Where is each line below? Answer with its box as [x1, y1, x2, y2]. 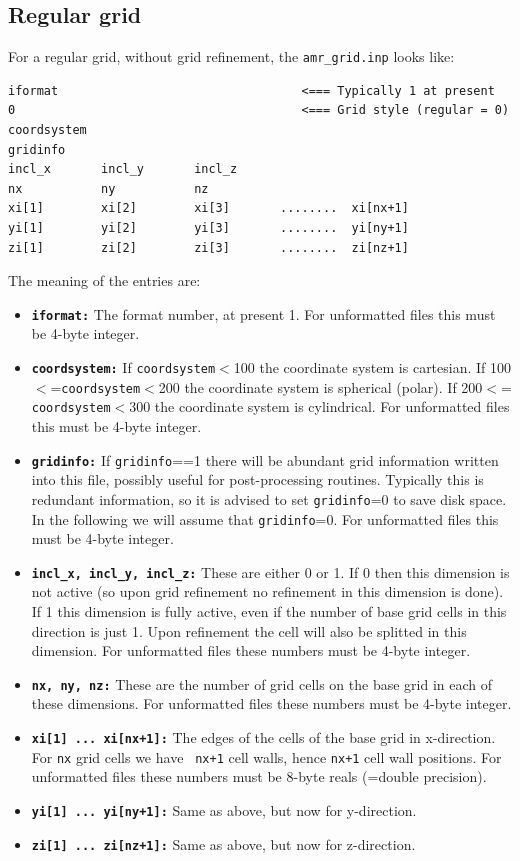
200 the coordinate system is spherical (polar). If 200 [158, 376, 483, 397]
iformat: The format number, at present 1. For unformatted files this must [31, 303, 496, 324]
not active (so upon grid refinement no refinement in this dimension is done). [31, 581, 504, 602]
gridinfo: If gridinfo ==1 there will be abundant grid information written [31, 449, 499, 470]
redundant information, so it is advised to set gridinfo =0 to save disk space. [31, 488, 507, 509]
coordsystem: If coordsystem [31, 357, 216, 378]
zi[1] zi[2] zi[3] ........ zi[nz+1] [8, 240, 409, 255]
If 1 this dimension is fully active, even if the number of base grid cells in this [31, 601, 507, 622]
